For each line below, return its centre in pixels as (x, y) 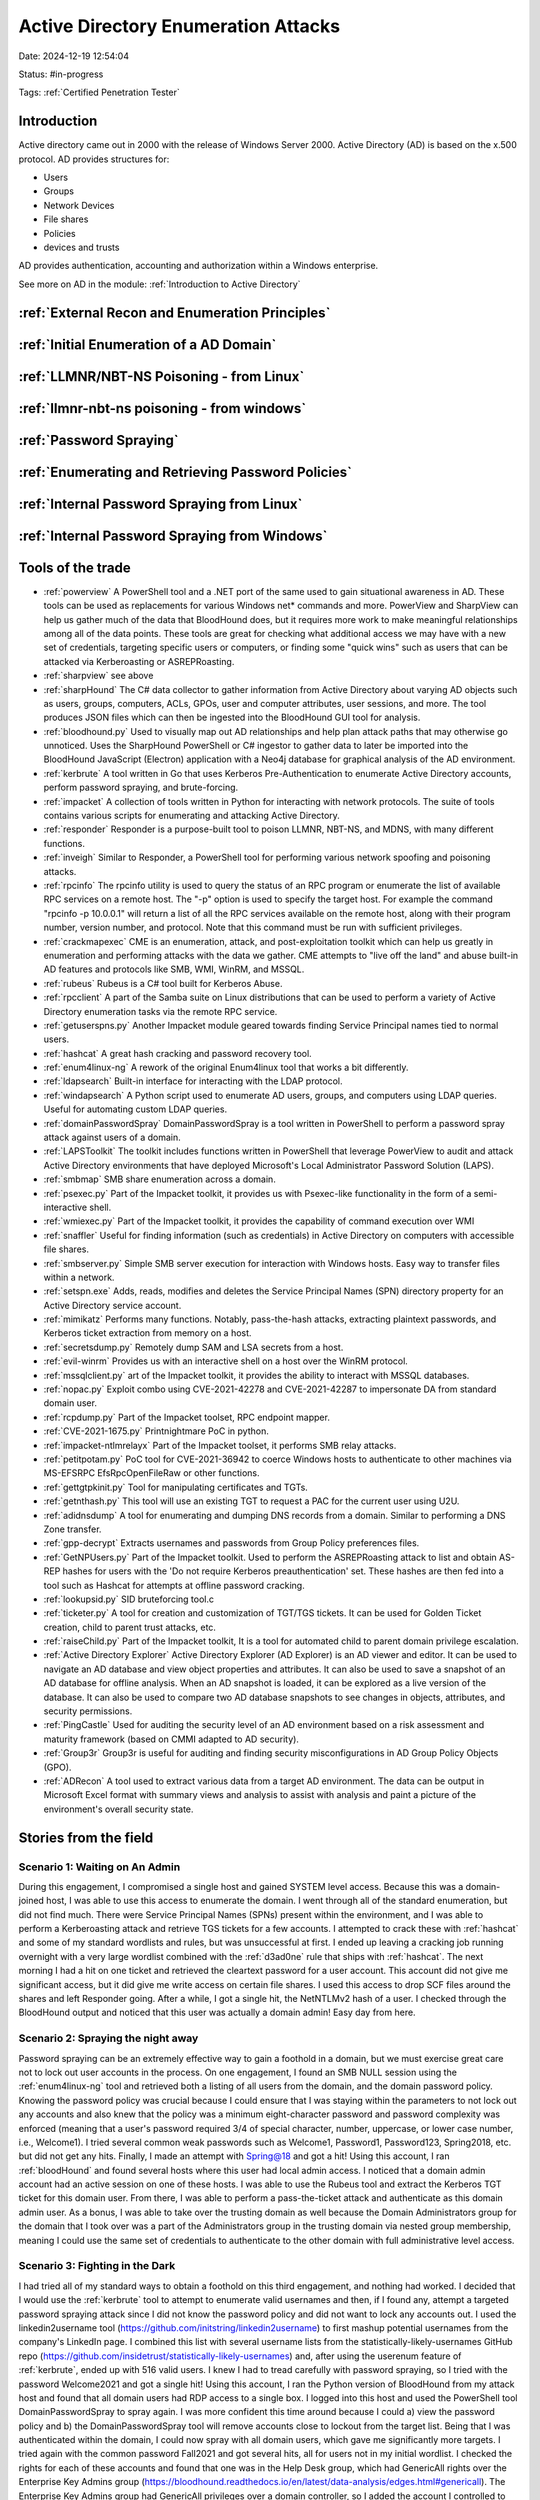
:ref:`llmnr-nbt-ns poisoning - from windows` (162, 408)
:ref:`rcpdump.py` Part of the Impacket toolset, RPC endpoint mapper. (186, 1417)
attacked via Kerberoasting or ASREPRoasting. (139, 661)
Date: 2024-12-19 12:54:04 (74, 56)
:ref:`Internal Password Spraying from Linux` (160, 503)
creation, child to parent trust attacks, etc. (130, 1627)
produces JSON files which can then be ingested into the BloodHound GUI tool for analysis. (232, 717)
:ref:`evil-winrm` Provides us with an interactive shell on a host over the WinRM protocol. (226, 1361)
